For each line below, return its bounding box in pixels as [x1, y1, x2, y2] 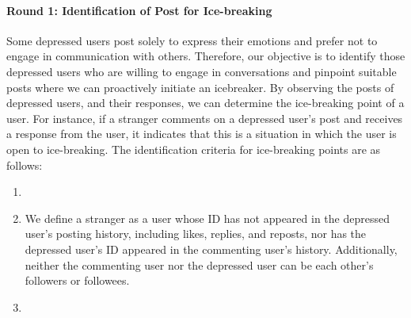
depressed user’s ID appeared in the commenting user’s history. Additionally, [25, 240, 398, 257]
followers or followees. [25, 272, 130, 289]
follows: [6, 156, 43, 173]
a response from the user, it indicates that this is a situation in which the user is [6, 125, 397, 142]
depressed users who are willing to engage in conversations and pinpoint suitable [6, 63, 397, 79]
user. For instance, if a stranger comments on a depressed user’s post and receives [6, 109, 403, 126]
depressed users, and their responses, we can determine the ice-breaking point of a [6, 94, 405, 111]
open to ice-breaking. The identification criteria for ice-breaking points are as [6, 140, 381, 157]
